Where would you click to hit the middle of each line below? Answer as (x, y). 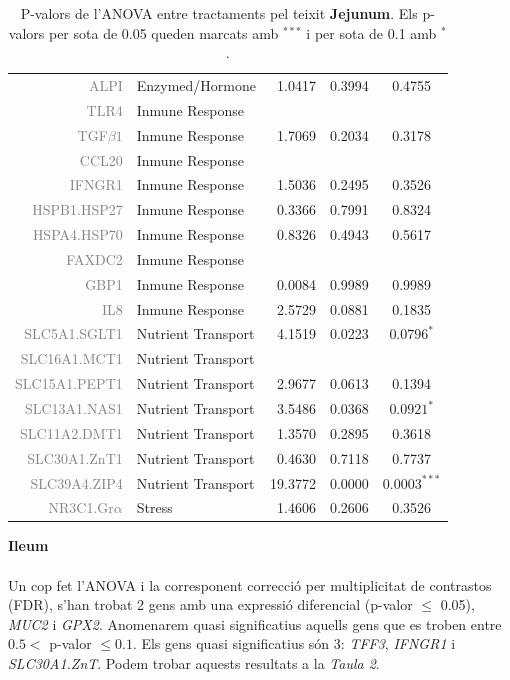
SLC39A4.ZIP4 (76, 482)
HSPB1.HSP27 (77, 209)
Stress (154, 507)
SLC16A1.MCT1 (71, 358)
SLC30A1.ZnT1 (75, 457)
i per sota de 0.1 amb (371, 32)
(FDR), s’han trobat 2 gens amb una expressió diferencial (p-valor (210, 604)
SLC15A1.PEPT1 (69, 383)
